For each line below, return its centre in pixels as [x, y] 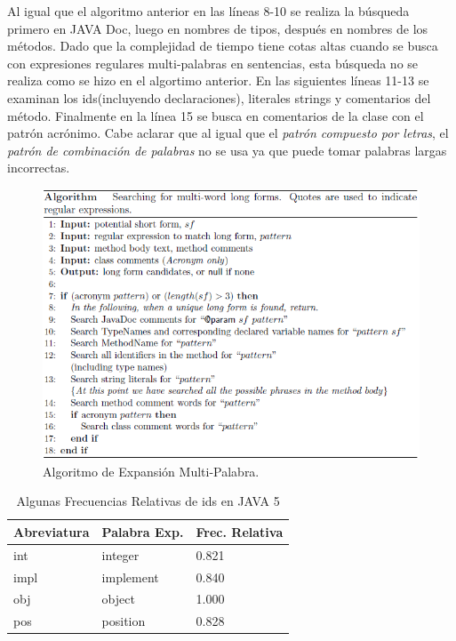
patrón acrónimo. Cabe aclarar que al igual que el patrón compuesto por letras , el [228, 133]
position [124, 621]
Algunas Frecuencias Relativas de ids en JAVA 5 [148, 501]
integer [120, 554]
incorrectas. [39, 168]
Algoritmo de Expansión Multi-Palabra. [151, 471]
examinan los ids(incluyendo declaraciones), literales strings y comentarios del [219, 97]
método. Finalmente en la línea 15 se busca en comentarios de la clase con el [216, 115]
